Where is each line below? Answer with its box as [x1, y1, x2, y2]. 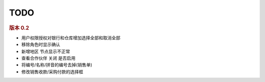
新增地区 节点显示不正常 [21, 49, 70, 54]
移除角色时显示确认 [21, 42, 60, 48]
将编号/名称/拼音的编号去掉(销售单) [21, 62, 93, 68]
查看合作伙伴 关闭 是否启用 [21, 55, 76, 61]
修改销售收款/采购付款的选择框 [21, 68, 83, 75]
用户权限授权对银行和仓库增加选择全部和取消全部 [21, 34, 120, 41]
